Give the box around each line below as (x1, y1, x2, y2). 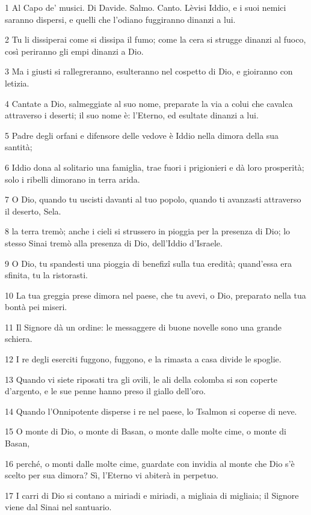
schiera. (5, 332, 32, 345)
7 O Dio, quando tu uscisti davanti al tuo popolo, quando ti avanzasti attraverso (5, 193, 301, 206)
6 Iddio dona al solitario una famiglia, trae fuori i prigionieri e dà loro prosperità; (5, 160, 304, 173)
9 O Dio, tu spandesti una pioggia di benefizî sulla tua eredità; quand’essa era (5, 257, 292, 269)
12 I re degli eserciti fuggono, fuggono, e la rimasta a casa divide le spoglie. (5, 353, 282, 365)
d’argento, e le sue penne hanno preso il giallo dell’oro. (5, 385, 206, 397)
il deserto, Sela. (5, 204, 61, 217)
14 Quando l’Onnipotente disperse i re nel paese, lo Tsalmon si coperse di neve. (5, 404, 297, 417)
